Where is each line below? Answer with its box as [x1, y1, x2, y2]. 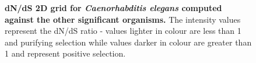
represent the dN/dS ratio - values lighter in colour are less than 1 [5, 24, 241, 37]
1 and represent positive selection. [5, 47, 126, 60]
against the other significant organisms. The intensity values [5, 13, 241, 25]
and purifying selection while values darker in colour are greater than [5, 36, 252, 48]
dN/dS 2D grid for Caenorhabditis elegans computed [5, 2, 222, 13]
